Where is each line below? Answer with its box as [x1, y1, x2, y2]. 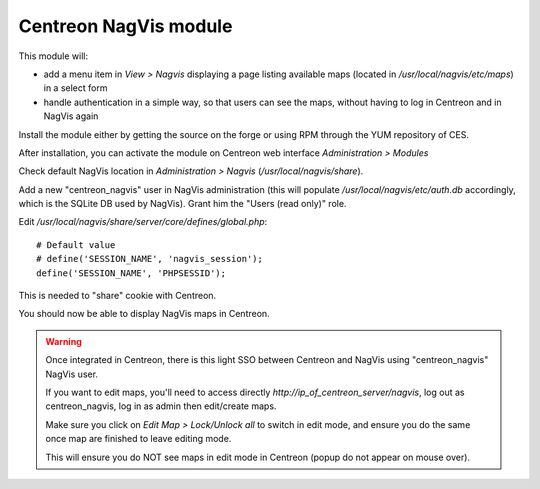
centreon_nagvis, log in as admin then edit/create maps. [45, 400, 277, 412]
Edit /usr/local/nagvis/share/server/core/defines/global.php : [18, 216, 268, 228]
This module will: [18, 50, 89, 62]
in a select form [43, 82, 108, 94]
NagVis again [43, 110, 99, 122]
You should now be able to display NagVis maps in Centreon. [18, 308, 270, 320]
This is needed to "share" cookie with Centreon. [18, 290, 217, 302]
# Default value [36, 239, 116, 250]
